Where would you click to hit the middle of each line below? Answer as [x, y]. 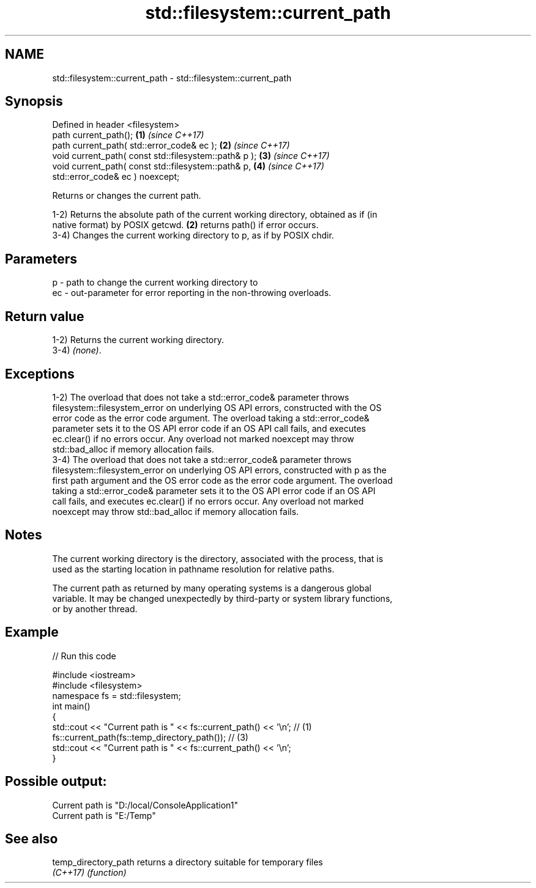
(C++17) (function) [89, 873]
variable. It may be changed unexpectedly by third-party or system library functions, [222, 598]
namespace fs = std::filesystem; [117, 695]
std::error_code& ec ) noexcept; [116, 177]
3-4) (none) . [77, 350]
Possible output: [56, 782]
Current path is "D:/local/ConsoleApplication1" [145, 805]
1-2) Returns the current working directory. [138, 340]
